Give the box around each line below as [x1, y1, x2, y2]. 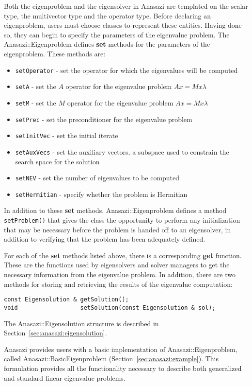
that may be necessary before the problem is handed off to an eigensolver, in [4, 224, 231, 234]
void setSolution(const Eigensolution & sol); [4, 304, 216, 311]
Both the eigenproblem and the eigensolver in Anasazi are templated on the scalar [4, 1, 248, 11]
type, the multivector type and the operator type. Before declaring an [4, 10, 211, 20]
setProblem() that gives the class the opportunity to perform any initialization [4, 215, 240, 225]
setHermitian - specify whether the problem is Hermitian [15, 189, 188, 199]
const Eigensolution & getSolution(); [4, 296, 129, 303]
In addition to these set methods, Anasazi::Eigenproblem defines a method [4, 205, 227, 215]
